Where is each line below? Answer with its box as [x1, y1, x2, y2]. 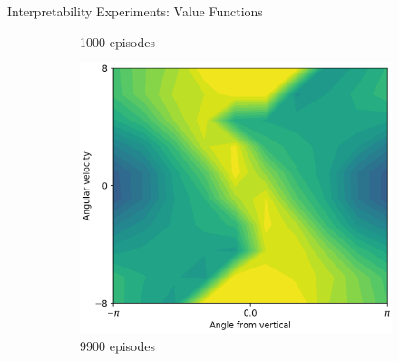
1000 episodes [80, 32, 155, 51]
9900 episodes [80, 336, 155, 355]
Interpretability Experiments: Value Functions [7, 2, 263, 20]
